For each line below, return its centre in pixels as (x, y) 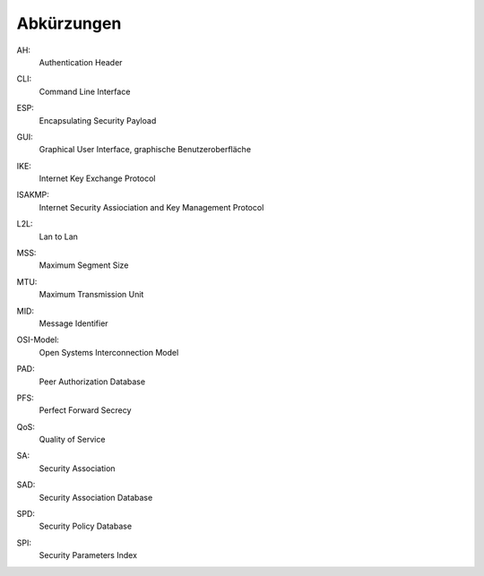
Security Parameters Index (88, 555)
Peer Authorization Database (92, 382)
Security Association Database (96, 497)
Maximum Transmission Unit (91, 295)
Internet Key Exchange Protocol (97, 178)
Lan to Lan (58, 236)
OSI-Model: (38, 340)
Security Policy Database (86, 526)
